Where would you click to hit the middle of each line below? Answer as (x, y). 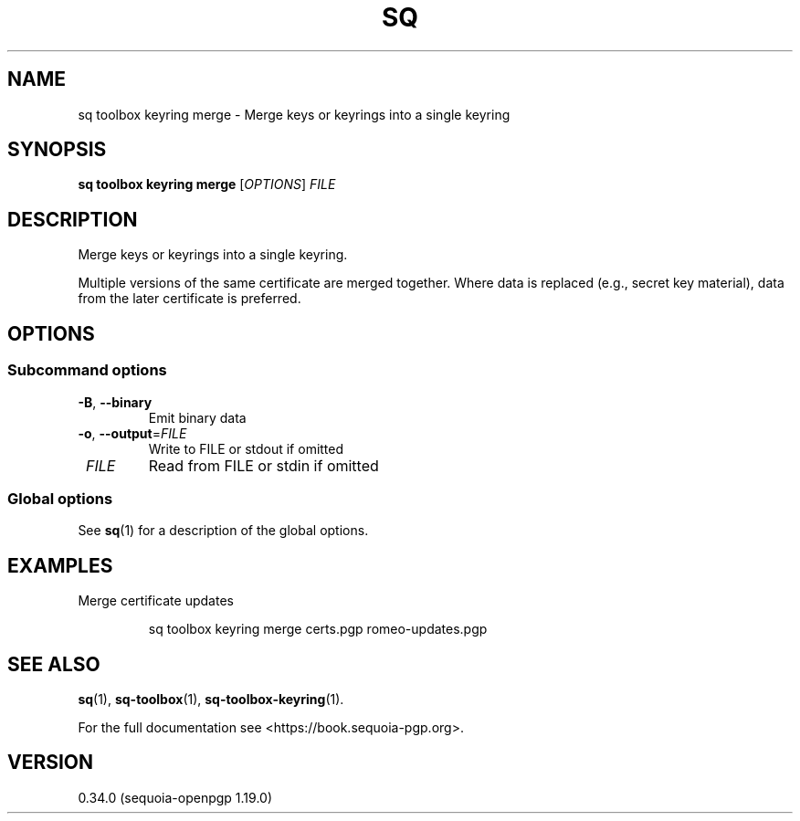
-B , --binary (115, 402)
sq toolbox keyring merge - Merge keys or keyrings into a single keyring (294, 114)
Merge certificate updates (156, 601)
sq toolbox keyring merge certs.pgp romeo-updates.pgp (318, 629)
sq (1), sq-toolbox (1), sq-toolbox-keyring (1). (211, 699)
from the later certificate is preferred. (189, 299)
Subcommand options (87, 370)
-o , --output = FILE (132, 433)
